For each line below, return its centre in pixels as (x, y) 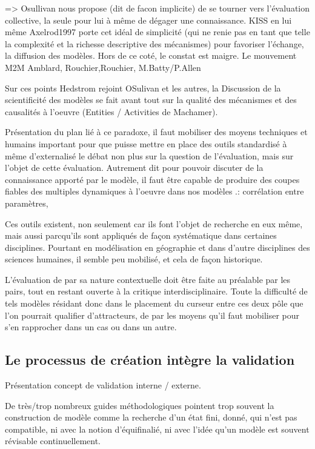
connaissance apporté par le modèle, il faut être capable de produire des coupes (152, 179)
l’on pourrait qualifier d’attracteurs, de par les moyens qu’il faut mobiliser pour (152, 315)
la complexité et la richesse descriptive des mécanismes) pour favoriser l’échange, (154, 43)
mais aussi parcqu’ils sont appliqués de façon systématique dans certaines (141, 235)
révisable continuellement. (53, 441)
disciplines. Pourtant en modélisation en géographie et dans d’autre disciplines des (157, 247)
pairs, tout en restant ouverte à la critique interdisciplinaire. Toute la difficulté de (156, 291)
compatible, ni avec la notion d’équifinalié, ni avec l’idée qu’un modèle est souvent (157, 429)
